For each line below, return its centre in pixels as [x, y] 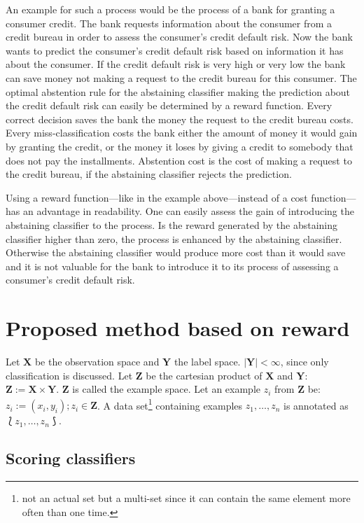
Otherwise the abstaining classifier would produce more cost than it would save [176, 252]
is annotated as [316, 405]
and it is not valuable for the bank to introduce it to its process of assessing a [172, 266]
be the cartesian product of [204, 375]
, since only [304, 361]
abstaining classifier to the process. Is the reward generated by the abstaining [171, 224]
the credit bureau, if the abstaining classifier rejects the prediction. [149, 174]
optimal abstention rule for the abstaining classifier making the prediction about [178, 91]
